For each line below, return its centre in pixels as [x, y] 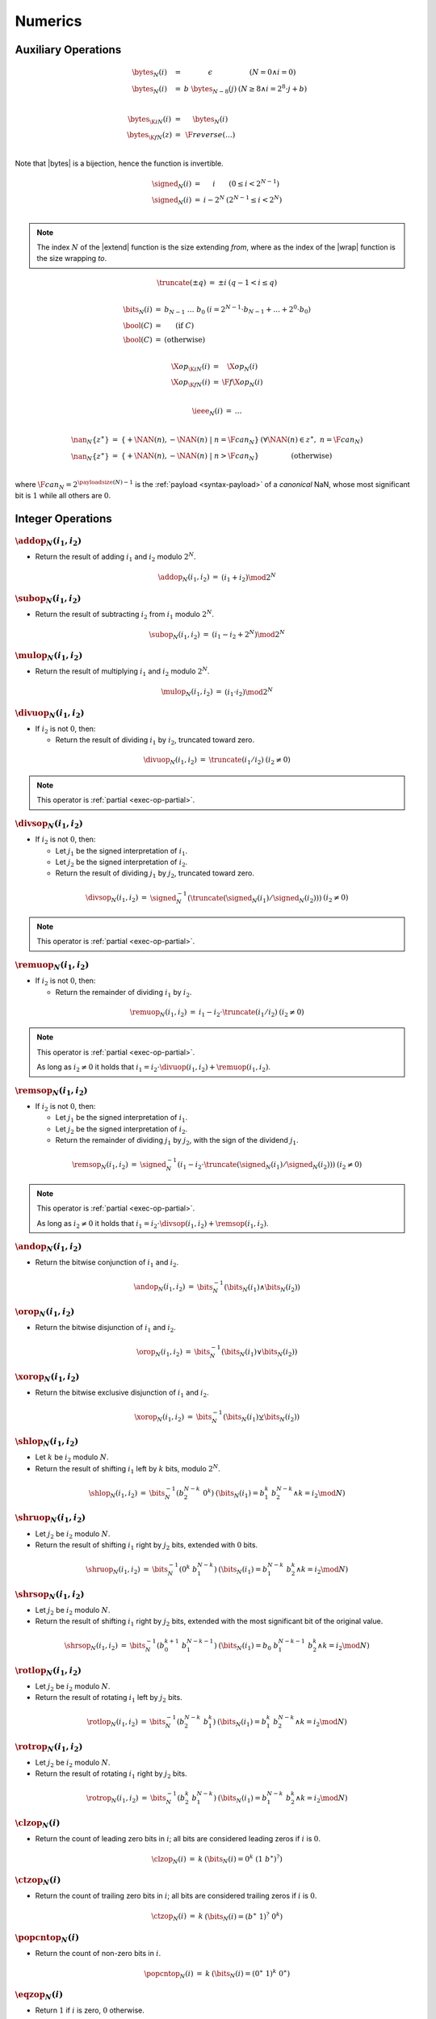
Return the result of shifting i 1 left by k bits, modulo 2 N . [128, 1469]
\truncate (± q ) [181, 282]
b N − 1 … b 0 [185, 311]
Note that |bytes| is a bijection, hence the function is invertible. [119, 163]
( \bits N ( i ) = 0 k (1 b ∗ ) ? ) [243, 1859]
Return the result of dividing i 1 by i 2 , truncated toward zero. [155, 741]
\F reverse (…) [210, 135]
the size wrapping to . [72, 258]
